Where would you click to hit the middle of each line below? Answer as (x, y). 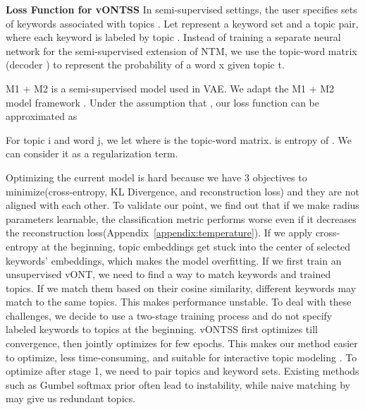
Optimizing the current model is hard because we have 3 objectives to (156, 177)
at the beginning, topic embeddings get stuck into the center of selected (196, 246)
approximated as (42, 116)
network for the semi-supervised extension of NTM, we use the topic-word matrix (181, 50)
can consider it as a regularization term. (92, 153)
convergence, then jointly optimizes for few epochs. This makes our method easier (182, 343)
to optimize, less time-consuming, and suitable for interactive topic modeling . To (181, 357)
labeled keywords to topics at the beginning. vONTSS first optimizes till (162, 329)
